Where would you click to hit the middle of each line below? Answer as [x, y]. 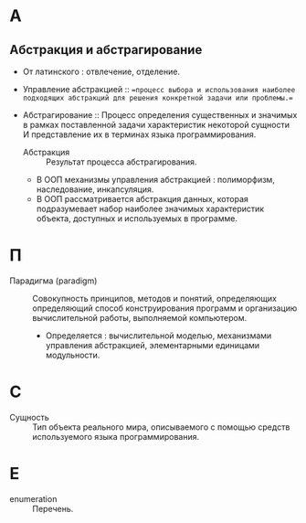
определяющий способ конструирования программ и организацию [165, 308]
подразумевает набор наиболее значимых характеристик [150, 208]
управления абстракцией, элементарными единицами [153, 345]
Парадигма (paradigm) [53, 281]
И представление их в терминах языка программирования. [139, 134]
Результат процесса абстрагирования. [121, 162]
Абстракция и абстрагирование [106, 50]
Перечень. [53, 508]
